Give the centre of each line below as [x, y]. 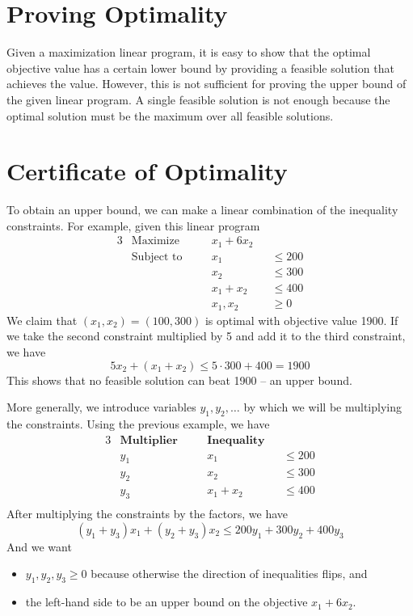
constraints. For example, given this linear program [133, 225]
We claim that [42, 320]
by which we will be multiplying [323, 407]
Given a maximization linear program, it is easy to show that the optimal [189, 52]
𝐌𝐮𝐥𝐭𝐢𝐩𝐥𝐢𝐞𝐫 [149, 440]
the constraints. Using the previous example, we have [138, 424]
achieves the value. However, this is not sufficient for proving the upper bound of [206, 84]
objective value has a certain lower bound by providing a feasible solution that [200, 68]
